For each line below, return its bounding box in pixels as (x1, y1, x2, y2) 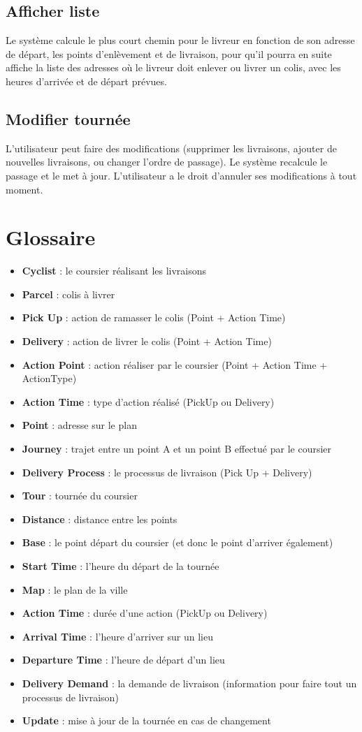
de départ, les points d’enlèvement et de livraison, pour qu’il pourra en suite (6, 46, 332, 61)
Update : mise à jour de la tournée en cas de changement (22, 713, 271, 728)
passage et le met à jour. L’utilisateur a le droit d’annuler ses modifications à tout (6, 168, 357, 182)
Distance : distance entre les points (22, 511, 178, 526)
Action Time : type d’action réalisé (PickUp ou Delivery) (22, 394, 275, 409)
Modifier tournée (6, 108, 131, 129)
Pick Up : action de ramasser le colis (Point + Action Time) (22, 310, 286, 325)
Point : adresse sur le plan (22, 418, 137, 432)
